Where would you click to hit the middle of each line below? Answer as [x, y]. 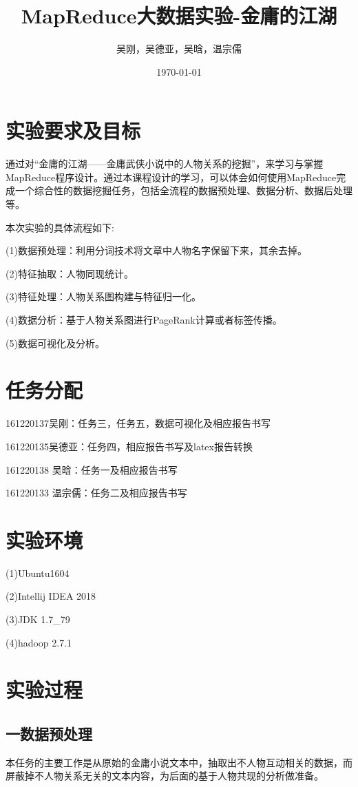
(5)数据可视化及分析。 [55, 343]
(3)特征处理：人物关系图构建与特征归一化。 [103, 296]
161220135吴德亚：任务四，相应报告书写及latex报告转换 [129, 446]
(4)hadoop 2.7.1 [39, 642]
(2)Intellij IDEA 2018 [51, 596]
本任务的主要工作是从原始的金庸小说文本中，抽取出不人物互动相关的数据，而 [179, 762]
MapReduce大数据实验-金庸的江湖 [179, 15]
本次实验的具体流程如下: [60, 227]
